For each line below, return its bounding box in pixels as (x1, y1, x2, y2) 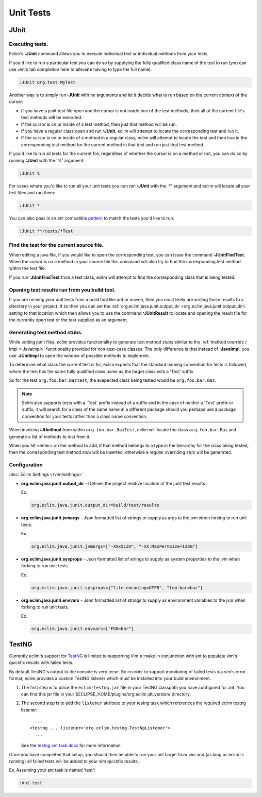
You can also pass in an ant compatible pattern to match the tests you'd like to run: (9, 215, 175, 221)
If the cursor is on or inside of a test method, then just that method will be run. (21, 121, 177, 127)
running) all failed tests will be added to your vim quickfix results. (9, 758, 139, 764)
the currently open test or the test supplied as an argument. (9, 317, 128, 323)
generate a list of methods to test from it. (9, 434, 91, 440)
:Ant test (19, 780, 43, 786)
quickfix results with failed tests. (9, 660, 74, 665)
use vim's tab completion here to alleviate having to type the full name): (9, 67, 152, 72)
